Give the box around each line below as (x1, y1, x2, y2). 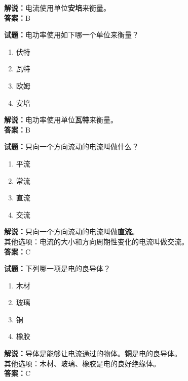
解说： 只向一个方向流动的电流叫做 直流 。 (4, 226, 139, 237)
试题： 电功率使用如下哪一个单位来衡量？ (4, 29, 139, 40)
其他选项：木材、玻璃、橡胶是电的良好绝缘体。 (4, 358, 160, 368)
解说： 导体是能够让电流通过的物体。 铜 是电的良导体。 (4, 348, 181, 359)
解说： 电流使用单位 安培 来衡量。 (4, 3, 110, 13)
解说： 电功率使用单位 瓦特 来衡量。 (4, 114, 118, 125)
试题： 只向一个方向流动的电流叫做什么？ (4, 141, 139, 152)
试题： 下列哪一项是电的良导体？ (4, 263, 110, 274)
